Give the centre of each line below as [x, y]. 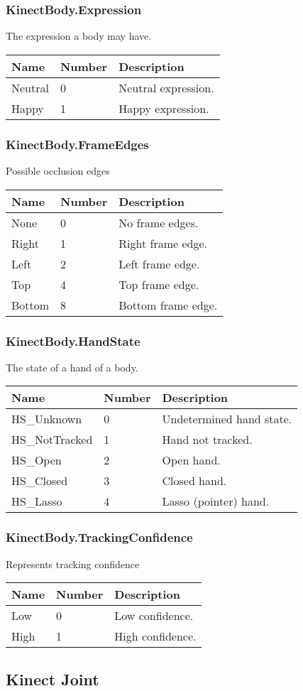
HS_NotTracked [52, 440]
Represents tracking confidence [73, 564]
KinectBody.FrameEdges [77, 144]
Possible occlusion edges [58, 171]
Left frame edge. [159, 263]
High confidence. [155, 636]
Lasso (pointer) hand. [216, 501]
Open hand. [191, 460]
